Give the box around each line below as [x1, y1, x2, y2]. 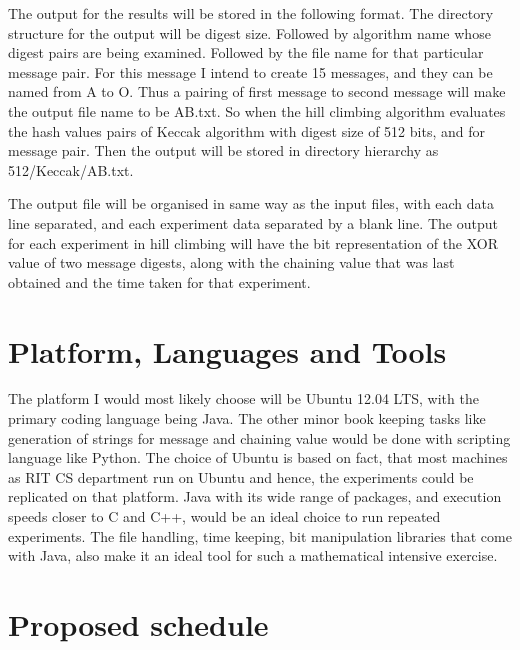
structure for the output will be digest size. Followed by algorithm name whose [8, 22, 491, 43]
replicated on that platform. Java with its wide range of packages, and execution [8, 486, 502, 507]
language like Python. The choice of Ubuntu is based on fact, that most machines [8, 447, 508, 468]
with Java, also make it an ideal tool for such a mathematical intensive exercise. [8, 545, 498, 566]
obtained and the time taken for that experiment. [8, 271, 311, 292]
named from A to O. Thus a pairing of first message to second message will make [8, 81, 506, 102]
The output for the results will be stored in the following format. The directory [8, 3, 494, 23]
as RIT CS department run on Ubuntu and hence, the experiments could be [8, 466, 474, 487]
